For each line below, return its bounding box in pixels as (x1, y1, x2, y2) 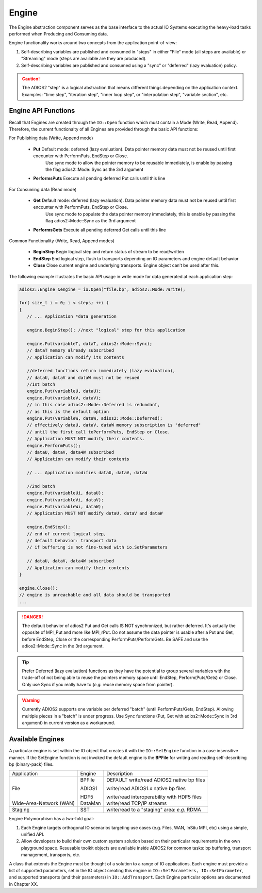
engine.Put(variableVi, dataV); (27, 497, 104, 502)
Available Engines (9, 735, 64, 744)
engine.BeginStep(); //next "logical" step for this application (27, 327, 186, 332)
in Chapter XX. (9, 881, 38, 887)
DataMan (80, 800, 101, 807)
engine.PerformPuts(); (27, 443, 81, 448)
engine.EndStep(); (27, 524, 71, 530)
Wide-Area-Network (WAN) (12, 800, 75, 807)
